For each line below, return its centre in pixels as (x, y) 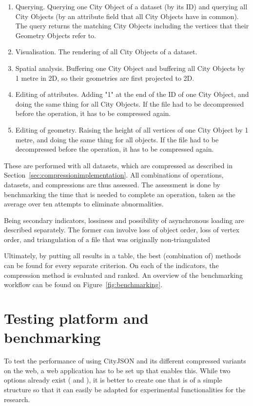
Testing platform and (76, 318)
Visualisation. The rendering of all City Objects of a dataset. (106, 52)
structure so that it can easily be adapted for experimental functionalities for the (125, 389)
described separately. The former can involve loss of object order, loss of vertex (122, 230)
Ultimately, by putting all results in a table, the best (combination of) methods (122, 256)
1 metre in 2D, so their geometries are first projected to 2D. (105, 78)
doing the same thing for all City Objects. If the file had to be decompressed (130, 103)
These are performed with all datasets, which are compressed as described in (118, 165)
